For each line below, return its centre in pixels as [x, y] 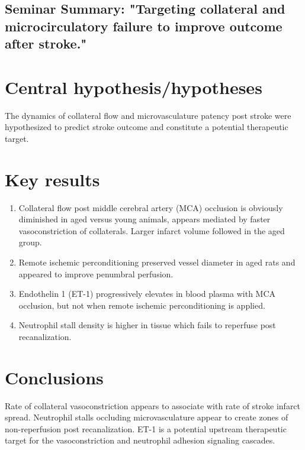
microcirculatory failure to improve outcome [144, 26]
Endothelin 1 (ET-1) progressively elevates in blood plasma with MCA [147, 294]
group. [30, 242]
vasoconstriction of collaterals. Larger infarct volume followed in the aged [152, 230]
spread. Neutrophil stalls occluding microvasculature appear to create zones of [147, 417]
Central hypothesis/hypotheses [134, 87]
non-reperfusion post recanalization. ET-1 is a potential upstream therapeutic [146, 428]
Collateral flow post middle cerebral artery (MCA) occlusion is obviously [151, 207]
